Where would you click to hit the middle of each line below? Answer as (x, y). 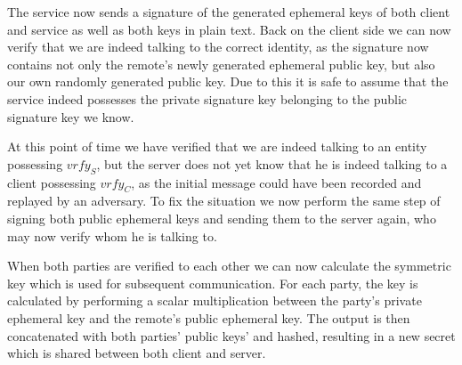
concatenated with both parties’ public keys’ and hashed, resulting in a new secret (231, 335)
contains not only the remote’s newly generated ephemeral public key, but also (221, 64)
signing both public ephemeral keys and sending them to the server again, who (222, 218)
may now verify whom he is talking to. (112, 235)
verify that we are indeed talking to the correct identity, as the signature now (218, 47)
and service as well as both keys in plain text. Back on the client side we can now (229, 29)
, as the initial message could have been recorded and (276, 182)
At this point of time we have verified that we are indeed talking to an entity (217, 146)
